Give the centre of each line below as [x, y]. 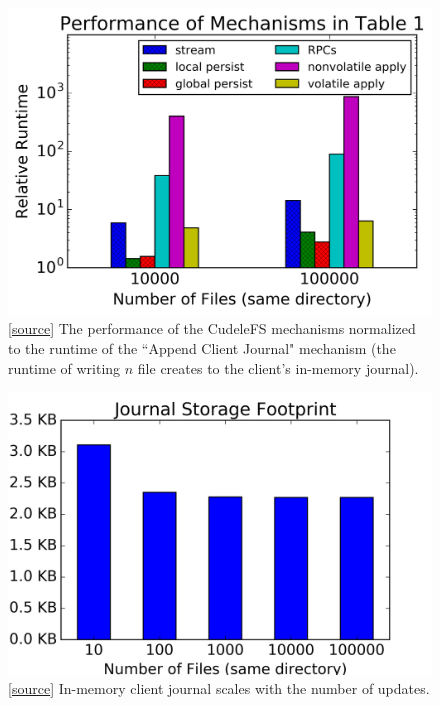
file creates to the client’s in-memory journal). [278, 367]
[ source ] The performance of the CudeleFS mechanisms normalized [212, 328]
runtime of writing [64, 367]
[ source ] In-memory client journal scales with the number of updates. [219, 688]
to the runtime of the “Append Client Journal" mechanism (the [202, 348]
